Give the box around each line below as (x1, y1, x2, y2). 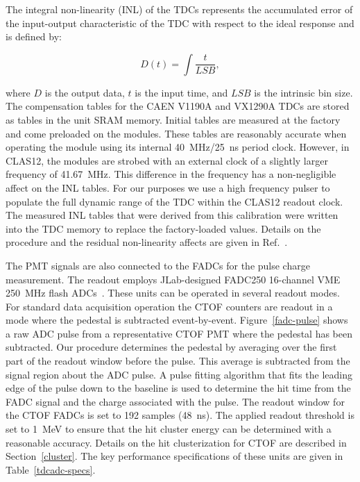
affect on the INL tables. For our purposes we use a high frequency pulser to (6, 180, 330, 194)
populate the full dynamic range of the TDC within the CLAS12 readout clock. (6, 194, 343, 208)
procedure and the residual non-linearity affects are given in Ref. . (6, 235, 288, 249)
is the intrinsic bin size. (254, 85, 353, 99)
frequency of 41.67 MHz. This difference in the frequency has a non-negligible (6, 167, 336, 181)
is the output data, (44, 85, 125, 99)
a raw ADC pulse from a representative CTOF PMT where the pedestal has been (6, 326, 352, 340)
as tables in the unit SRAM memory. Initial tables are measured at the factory (6, 112, 341, 126)
